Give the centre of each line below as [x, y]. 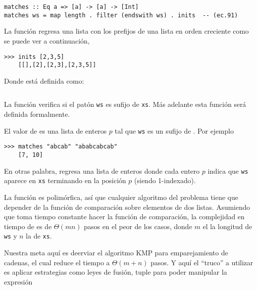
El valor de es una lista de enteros [55, 130]
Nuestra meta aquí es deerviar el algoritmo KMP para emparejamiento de [116, 252]
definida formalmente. [37, 114]
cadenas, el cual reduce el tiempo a [57, 262]
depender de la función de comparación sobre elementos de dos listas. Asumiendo [127, 207]
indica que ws [228, 170]
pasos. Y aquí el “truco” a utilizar [202, 262]
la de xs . [39, 236]
